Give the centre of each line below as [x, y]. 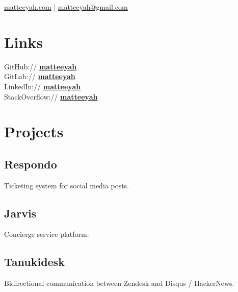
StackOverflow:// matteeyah [51, 96]
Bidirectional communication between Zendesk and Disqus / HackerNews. [119, 283]
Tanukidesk [34, 262]
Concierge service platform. [47, 234]
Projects [34, 131]
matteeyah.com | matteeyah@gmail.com [66, 7]
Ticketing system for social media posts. [67, 185]
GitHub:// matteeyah [41, 66]
